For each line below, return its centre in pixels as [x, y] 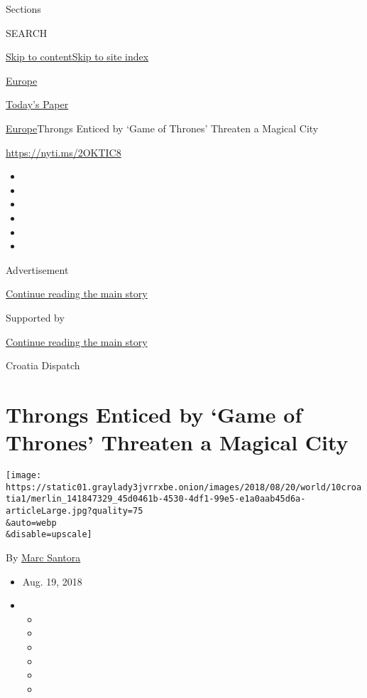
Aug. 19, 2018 [52, 581]
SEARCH [27, 32]
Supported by [35, 317]
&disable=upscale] [49, 535]
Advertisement [37, 269]
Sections [23, 9]
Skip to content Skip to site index [77, 57]
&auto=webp [31, 523]
